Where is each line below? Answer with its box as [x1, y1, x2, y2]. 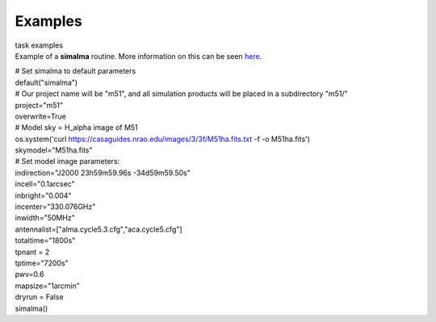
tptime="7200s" [15, 258, 69, 268]
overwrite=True [15, 111, 66, 121]
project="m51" [15, 100, 64, 110]
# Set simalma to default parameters [15, 66, 136, 76]
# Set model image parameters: [15, 157, 120, 166]
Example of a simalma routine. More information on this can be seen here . [15, 51, 262, 61]
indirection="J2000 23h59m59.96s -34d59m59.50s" [15, 168, 191, 178]
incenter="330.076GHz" [15, 202, 96, 211]
